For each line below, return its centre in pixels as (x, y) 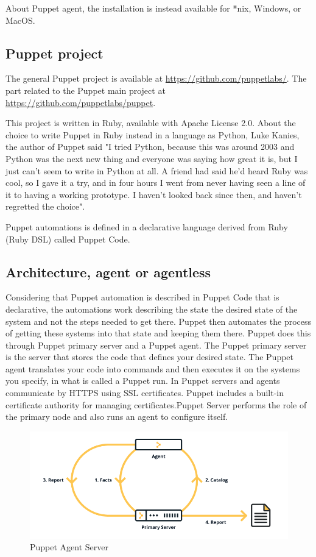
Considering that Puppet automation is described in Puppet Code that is (142, 297)
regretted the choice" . (45, 206)
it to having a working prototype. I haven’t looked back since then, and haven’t (154, 194)
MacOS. (20, 20)
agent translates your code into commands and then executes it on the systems (153, 368)
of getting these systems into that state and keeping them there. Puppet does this (158, 333)
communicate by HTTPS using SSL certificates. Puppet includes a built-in (145, 393)
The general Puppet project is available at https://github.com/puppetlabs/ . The (156, 78)
